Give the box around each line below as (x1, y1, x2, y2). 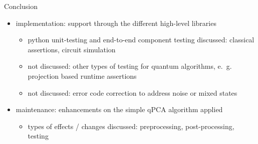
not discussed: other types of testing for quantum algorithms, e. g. (28, 61, 232, 71)
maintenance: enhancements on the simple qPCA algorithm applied (16, 104, 223, 115)
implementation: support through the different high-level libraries (16, 17, 216, 28)
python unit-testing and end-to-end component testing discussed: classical (28, 34, 254, 45)
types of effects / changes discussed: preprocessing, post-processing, (28, 121, 234, 131)
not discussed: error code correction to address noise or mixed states (28, 87, 237, 98)
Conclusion (4, 1, 38, 11)
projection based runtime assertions (28, 70, 137, 81)
